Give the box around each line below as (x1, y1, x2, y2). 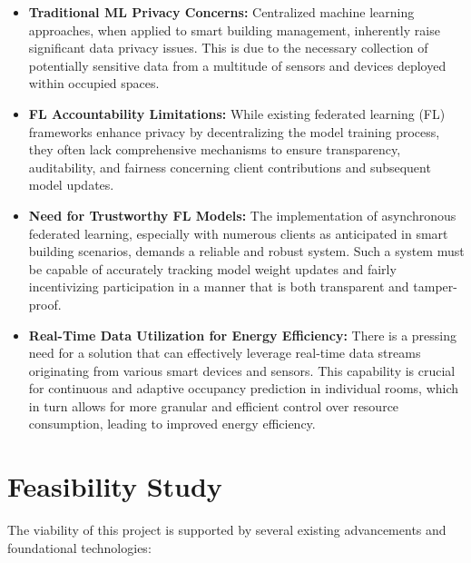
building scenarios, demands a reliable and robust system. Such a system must (28, 242, 465, 261)
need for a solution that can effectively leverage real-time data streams (28, 343, 421, 362)
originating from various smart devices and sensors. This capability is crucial (28, 361, 456, 380)
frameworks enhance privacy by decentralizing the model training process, (28, 122, 440, 141)
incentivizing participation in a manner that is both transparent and (28, 277, 409, 296)
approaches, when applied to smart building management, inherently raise (28, 20, 440, 39)
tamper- (413, 277, 457, 296)
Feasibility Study (7, 468, 222, 505)
